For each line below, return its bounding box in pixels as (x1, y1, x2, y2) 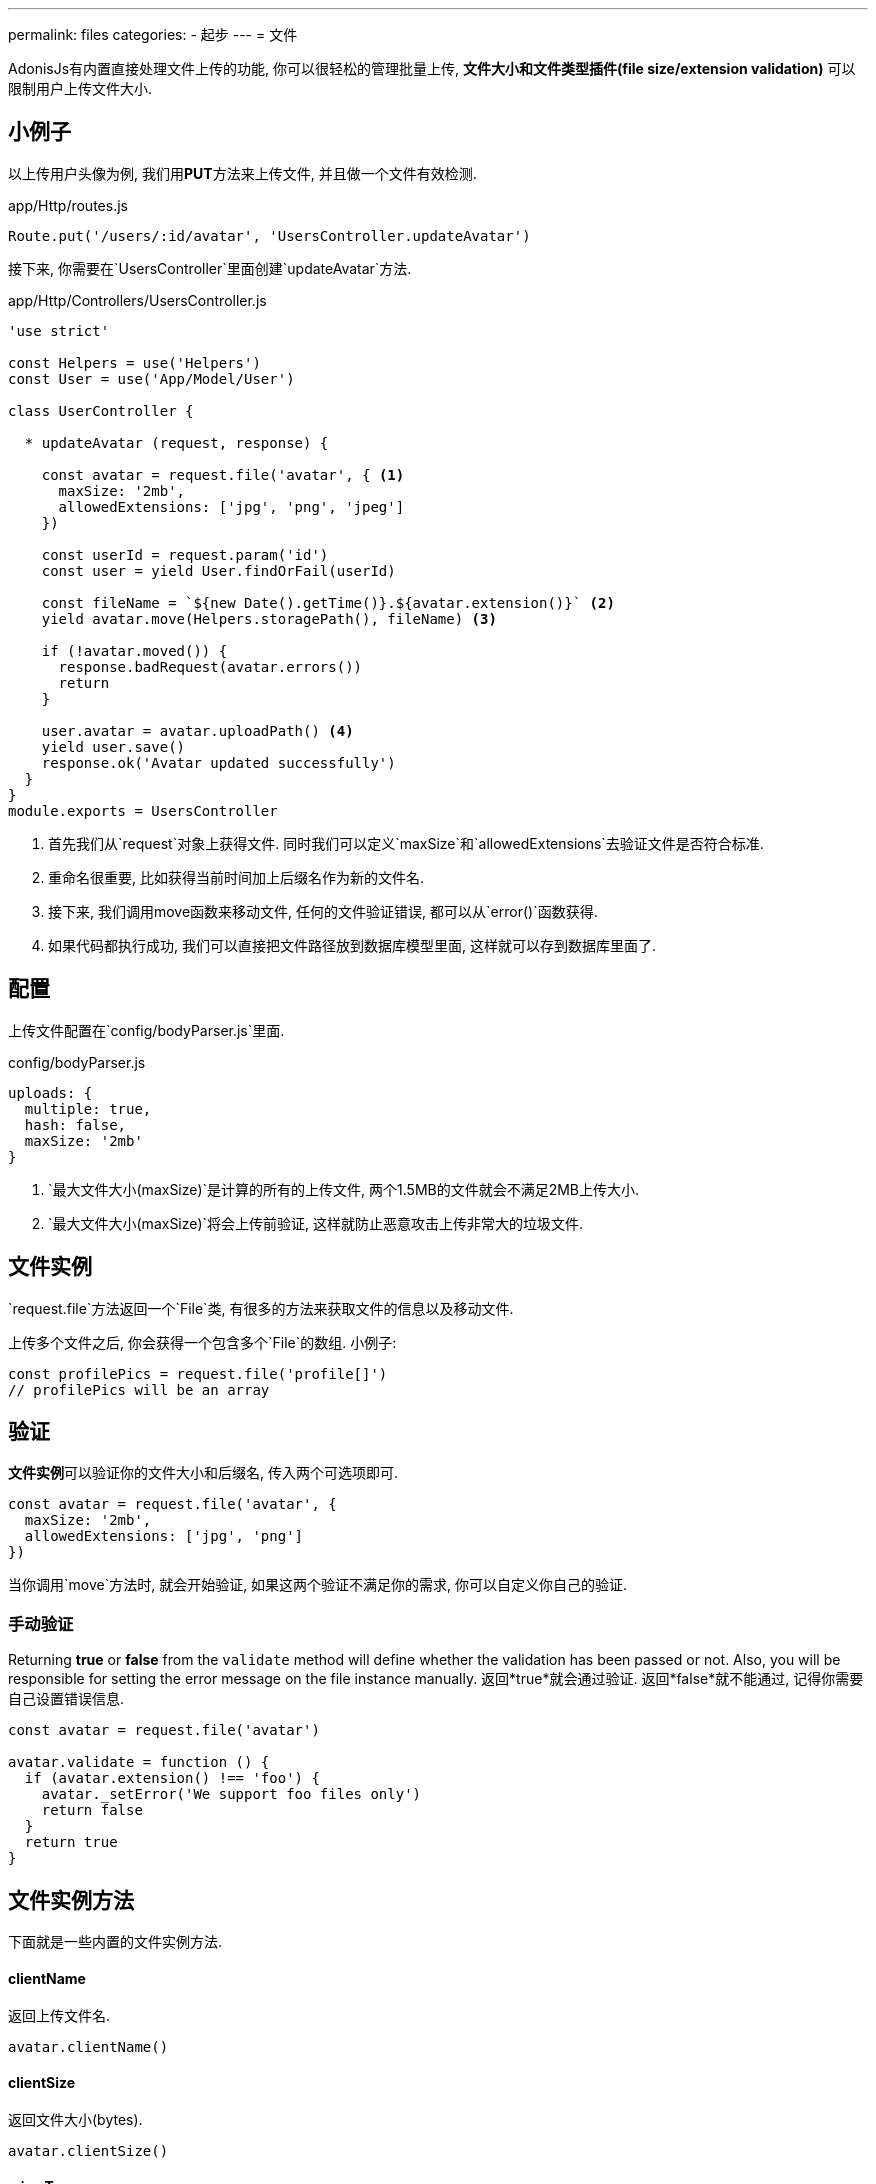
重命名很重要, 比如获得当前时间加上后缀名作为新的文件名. (48, 868, 425, 886)
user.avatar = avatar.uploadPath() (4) (41, 722, 354, 739)
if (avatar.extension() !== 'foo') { (24, 1770, 320, 1787)
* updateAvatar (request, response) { (24, 434, 329, 451)
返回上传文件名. (8, 2007, 111, 2025)
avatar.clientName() (8, 2039, 169, 2056)
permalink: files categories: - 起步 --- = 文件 (8, 26, 298, 43)
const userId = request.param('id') (41, 546, 329, 563)
